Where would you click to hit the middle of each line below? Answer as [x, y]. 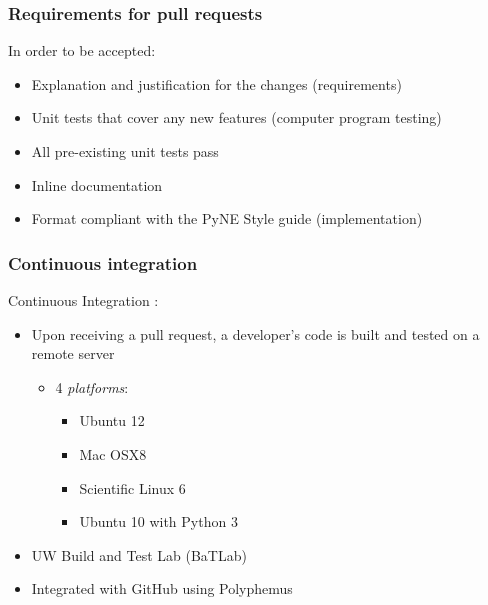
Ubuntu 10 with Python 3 [158, 521]
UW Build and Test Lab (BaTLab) [139, 554]
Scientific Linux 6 [132, 487]
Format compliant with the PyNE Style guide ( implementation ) [227, 218]
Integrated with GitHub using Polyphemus [162, 588]
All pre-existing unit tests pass [125, 151]
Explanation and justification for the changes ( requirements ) [216, 83]
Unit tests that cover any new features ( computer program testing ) [236, 117]
